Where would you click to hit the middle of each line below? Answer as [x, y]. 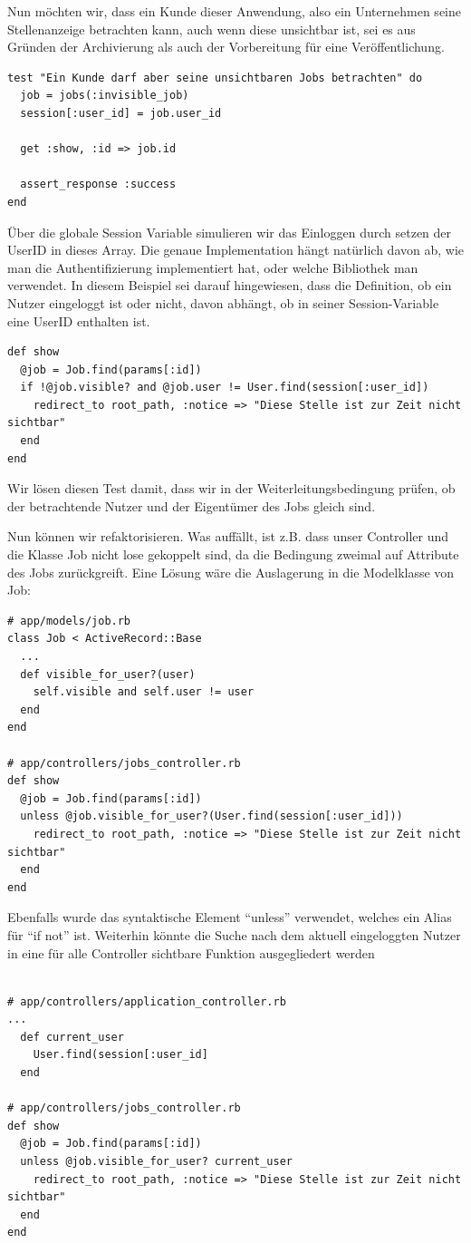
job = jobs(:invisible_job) [105, 96]
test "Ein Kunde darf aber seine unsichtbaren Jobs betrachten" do [215, 78]
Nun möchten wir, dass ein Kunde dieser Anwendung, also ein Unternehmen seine [234, 11]
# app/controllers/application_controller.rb [147, 1001]
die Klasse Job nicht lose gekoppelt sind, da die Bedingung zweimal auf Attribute [233, 554]
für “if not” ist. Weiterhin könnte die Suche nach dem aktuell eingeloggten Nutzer [234, 934]
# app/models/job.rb [69, 621]
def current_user [72, 1037]
